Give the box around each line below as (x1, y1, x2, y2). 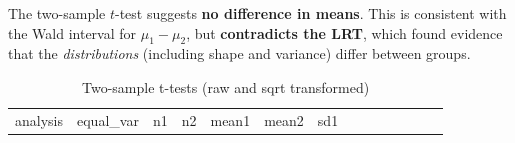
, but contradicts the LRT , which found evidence (186, 22, 503, 43)
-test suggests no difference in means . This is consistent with (115, 3, 507, 23)
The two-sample (8, 3, 106, 23)
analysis (15, 109, 63, 130)
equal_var (77, 109, 139, 130)
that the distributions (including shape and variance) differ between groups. (8, 43, 471, 64)
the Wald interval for (8, 22, 137, 43)
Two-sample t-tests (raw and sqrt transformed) (82, 76, 370, 97)
